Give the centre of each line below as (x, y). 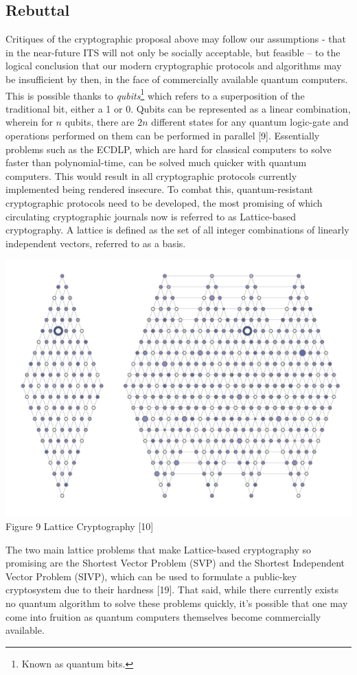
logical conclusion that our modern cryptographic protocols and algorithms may (174, 66)
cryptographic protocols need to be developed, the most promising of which (164, 202)
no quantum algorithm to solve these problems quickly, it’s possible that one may (177, 603)
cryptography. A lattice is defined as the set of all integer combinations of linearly (177, 230)
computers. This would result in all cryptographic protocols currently (151, 175)
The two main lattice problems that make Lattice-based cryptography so (159, 549)
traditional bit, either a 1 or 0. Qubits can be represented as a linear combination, (178, 108)
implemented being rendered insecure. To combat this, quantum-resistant (160, 189)
